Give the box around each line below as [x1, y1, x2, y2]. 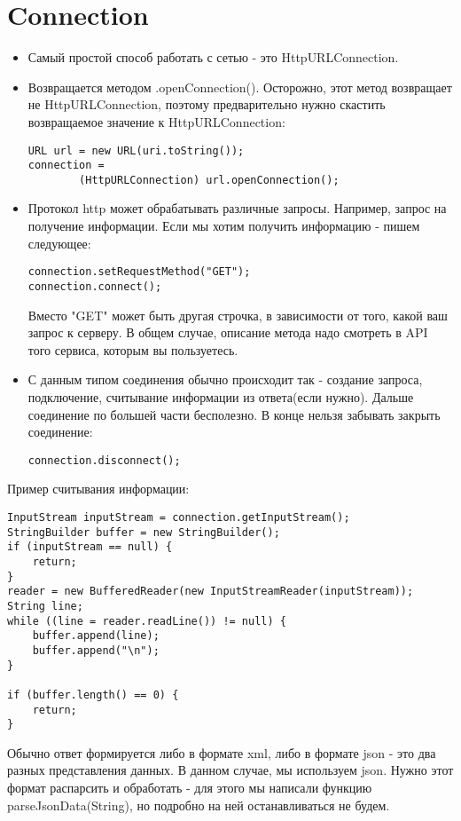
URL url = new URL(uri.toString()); [27, 144, 245, 157]
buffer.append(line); [32, 629, 160, 643]
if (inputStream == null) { [7, 541, 173, 554]
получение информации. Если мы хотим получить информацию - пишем [27, 217, 420, 235]
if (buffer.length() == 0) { [7, 688, 179, 701]
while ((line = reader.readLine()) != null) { [7, 614, 286, 628]
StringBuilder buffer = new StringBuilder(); [7, 525, 280, 539]
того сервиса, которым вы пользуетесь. [27, 340, 238, 359]
